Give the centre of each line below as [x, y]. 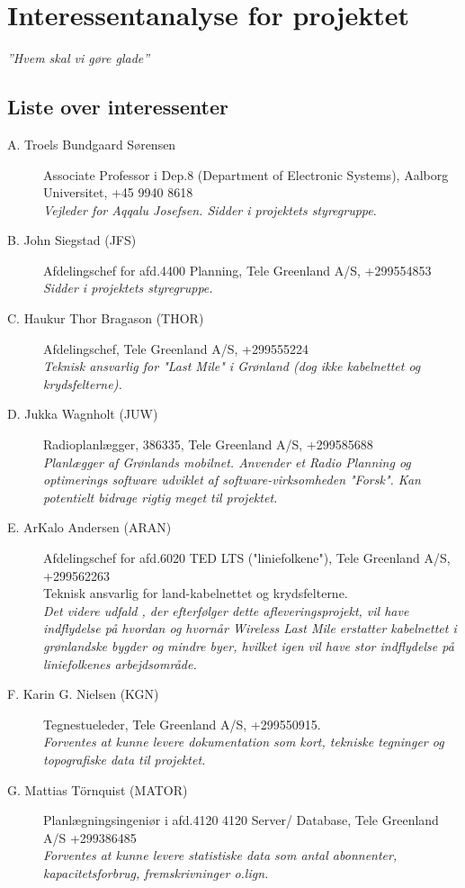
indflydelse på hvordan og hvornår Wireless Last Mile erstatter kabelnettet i [250, 628]
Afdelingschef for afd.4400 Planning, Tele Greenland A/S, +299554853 [237, 270]
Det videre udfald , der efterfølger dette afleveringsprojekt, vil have [226, 610]
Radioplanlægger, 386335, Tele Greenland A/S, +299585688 [208, 444]
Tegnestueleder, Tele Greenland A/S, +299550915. [182, 724]
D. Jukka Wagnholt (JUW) [83, 414]
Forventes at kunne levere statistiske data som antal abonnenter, [220, 855]
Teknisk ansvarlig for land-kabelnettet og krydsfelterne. [196, 593]
